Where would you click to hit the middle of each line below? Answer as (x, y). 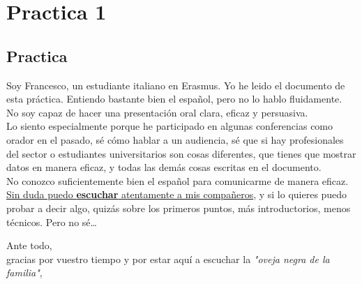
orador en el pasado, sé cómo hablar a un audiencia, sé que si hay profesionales (175, 139)
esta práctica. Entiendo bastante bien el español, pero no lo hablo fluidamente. (174, 99)
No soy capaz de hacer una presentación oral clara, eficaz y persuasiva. (157, 112)
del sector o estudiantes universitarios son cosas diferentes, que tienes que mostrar (181, 153)
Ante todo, (29, 245)
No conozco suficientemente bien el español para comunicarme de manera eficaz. (178, 180)
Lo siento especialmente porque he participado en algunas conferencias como (170, 126)
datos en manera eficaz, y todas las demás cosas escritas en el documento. (164, 167)
